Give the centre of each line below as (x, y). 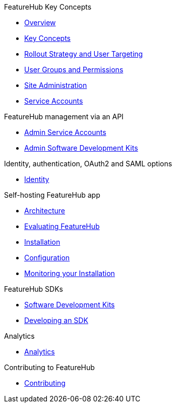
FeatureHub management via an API (64, 117)
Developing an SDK (56, 320)
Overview (40, 22)
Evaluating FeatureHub (62, 226)
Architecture (45, 211)
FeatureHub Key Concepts (48, 7)
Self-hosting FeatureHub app (52, 195)
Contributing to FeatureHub (49, 367)
